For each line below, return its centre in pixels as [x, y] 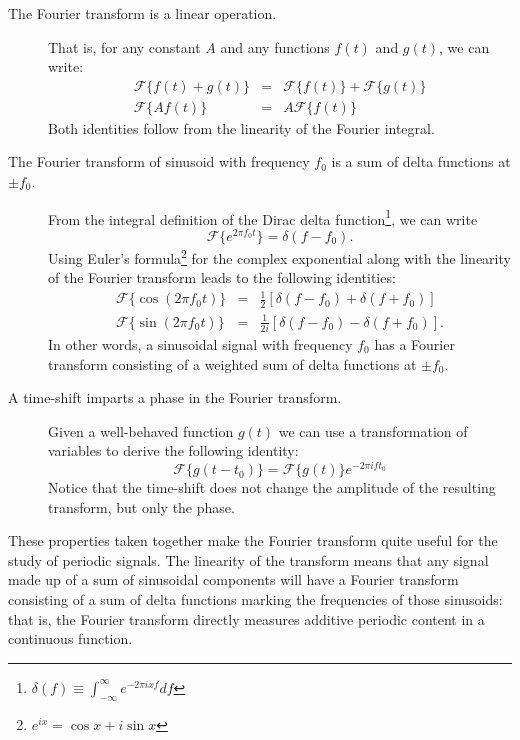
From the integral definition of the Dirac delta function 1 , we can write [263, 217]
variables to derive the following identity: [173, 450]
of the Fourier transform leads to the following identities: [222, 277]
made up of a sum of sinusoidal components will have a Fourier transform [233, 579]
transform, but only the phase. [141, 506]
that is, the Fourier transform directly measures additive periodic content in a [246, 618]
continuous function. [70, 638]
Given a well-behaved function [141, 430]
